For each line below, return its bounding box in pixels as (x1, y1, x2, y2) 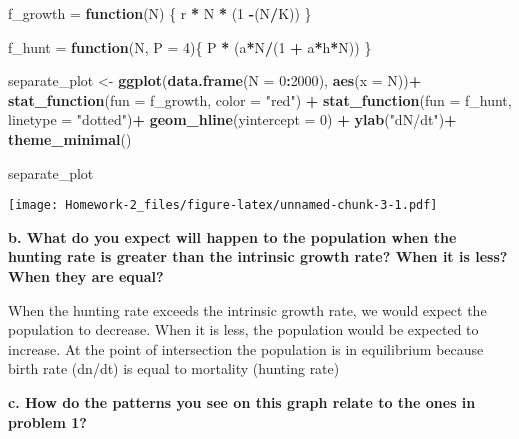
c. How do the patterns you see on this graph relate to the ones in (8, 391, 476, 412)
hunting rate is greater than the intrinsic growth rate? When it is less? (8, 246, 508, 267)
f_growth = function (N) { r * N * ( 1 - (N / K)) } (8, 3, 312, 23)
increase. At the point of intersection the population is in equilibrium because (8, 338, 484, 359)
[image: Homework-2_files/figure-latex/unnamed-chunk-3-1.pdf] (8, 198, 438, 213)
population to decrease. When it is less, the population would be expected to (8, 319, 479, 340)
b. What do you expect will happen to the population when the (8, 226, 457, 247)
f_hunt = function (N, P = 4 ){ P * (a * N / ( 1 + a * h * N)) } (8, 36, 372, 57)
